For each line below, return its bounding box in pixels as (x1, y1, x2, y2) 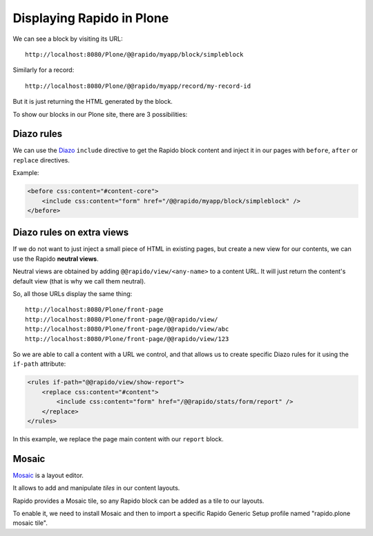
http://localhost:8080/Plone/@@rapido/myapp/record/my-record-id (25, 82, 251, 90)
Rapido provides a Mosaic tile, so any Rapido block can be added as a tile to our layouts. (12, 497, 265, 505)
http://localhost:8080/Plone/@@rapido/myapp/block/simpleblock (25, 50, 244, 58)
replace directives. (12, 156, 70, 164)
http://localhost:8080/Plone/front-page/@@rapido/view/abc (25, 325, 229, 333)
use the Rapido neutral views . (12, 255, 99, 263)
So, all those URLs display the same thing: (12, 290, 133, 298)
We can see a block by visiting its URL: (12, 35, 124, 43)
